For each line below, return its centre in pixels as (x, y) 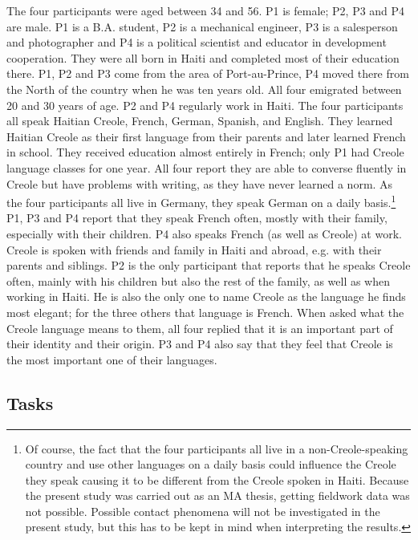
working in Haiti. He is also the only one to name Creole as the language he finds (206, 296)
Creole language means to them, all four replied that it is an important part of (200, 328)
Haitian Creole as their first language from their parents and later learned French (206, 136)
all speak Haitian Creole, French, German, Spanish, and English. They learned (200, 121)
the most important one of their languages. (112, 359)
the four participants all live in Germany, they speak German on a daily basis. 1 (201, 201)
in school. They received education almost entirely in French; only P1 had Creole (205, 152)
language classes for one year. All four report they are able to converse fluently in (207, 167)
